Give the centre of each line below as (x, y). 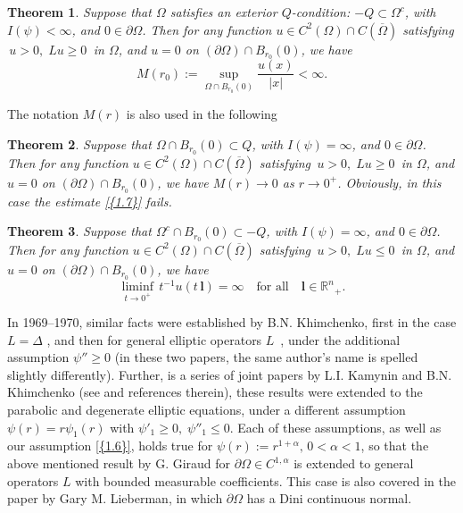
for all (273, 287)
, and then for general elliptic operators (154, 339)
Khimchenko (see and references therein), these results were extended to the (215, 392)
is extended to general (354, 463)
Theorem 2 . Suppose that (79, 143)
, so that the (395, 446)
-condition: (321, 12)
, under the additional (340, 339)
